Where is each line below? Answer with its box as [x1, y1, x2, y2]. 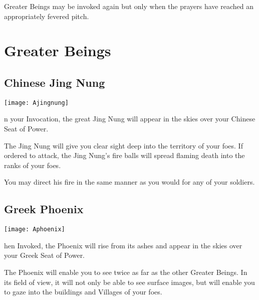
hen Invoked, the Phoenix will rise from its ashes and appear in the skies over [4, 240, 242, 250]
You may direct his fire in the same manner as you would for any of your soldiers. [4, 177, 255, 187]
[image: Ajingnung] [4, 99, 69, 106]
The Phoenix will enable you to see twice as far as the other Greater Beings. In [4, 267, 247, 277]
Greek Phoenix [4, 201, 84, 217]
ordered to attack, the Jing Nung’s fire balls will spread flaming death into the [4, 150, 245, 161]
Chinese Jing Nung [4, 74, 105, 90]
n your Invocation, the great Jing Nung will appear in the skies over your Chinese [4, 113, 255, 124]
